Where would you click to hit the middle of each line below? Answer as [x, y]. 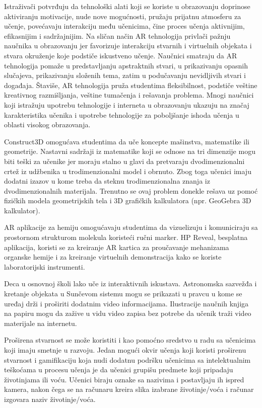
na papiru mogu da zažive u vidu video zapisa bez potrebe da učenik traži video [128, 313]
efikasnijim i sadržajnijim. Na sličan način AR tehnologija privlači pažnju [117, 35]
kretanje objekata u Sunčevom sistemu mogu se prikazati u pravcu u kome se [123, 294]
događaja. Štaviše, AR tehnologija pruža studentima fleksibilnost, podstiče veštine [131, 85]
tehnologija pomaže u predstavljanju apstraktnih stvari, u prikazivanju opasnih [126, 65]
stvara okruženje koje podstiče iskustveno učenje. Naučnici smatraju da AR [121, 55]
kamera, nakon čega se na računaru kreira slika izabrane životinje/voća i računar [129, 389]
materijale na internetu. [41, 323]
